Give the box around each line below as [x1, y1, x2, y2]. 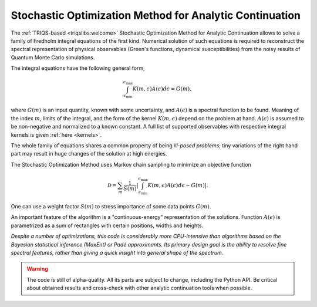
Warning [26, 265, 48, 272]
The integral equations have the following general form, [11, 65, 145, 72]
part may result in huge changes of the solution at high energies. [11, 150, 167, 157]
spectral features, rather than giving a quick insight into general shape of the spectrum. [11, 249, 224, 256]
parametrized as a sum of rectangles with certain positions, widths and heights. [11, 222, 204, 229]
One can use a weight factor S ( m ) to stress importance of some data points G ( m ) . [11, 203, 211, 210]
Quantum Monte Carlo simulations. [11, 53, 95, 61]
